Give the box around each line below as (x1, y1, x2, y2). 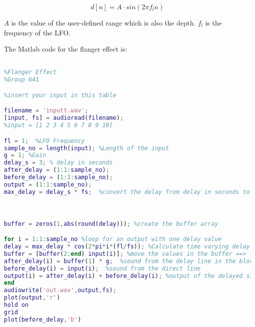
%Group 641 (4, 76, 39, 83)
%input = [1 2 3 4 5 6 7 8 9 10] (4, 122, 113, 129)
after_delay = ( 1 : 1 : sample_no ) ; (4, 166, 109, 174)
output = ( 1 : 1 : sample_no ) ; (4, 181, 92, 188)
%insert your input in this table (4, 91, 117, 99)
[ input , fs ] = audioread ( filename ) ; (4, 114, 124, 122)
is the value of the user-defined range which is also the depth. (11, 18, 196, 27)
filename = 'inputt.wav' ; (4, 107, 88, 114)
